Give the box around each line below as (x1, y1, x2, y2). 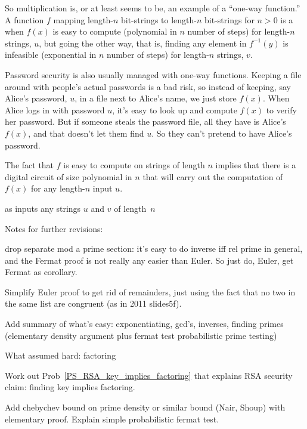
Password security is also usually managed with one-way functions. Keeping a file (5, 68, 302, 81)
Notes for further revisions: (5, 222, 103, 234)
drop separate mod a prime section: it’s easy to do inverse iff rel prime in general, (5, 242, 303, 255)
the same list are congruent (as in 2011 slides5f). (5, 297, 182, 310)
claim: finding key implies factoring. (5, 381, 135, 393)
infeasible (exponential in (5, 48, 97, 61)
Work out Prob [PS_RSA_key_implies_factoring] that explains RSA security (5, 369, 293, 381)
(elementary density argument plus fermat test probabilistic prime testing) (5, 329, 277, 341)
